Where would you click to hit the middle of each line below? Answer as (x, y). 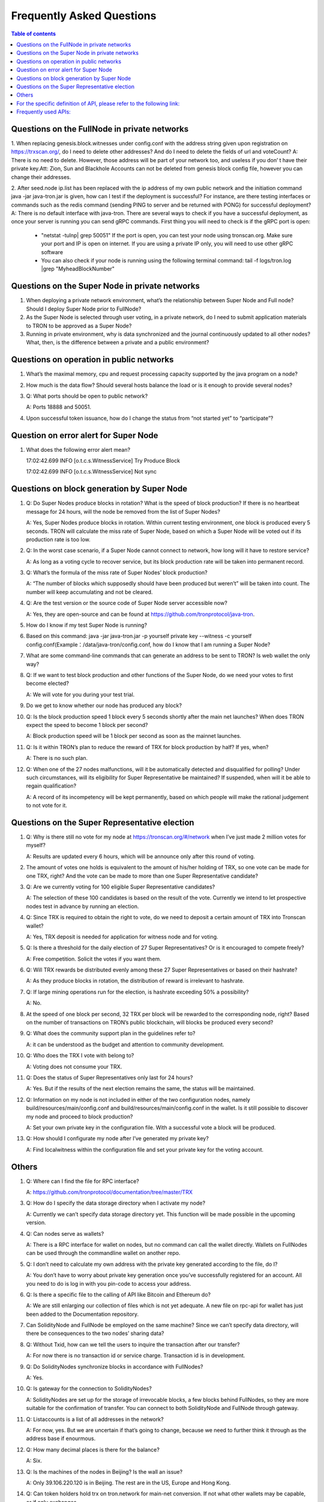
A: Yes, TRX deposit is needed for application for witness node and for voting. (122, 937)
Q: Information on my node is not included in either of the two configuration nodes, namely (138, 1099)
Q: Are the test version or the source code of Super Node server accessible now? (127, 603)
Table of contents (34, 34)
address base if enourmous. (61, 1438)
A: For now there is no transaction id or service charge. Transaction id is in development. (136, 1355)
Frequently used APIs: (44, 112)
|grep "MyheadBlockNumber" (78, 269)
